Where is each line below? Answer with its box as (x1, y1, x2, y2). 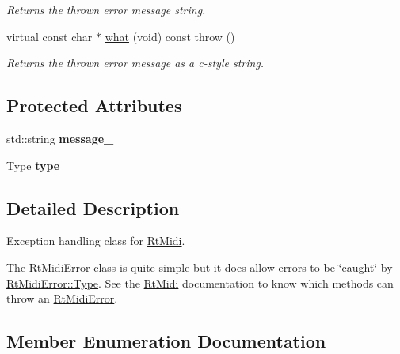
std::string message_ (6, 130, 114, 146)
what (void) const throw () (105, 28, 235, 44)
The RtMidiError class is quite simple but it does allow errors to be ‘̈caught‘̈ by (6, 258, 393, 275)
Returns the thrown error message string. (6, 2, 206, 17)
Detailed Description (6, 195, 180, 220)
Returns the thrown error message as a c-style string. (6, 55, 265, 71)
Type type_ (6, 156, 70, 173)
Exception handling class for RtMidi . (6, 232, 185, 249)
